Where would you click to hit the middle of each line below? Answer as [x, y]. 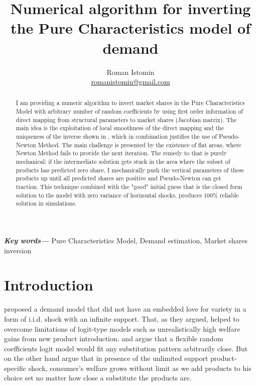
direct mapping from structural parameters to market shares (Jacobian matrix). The [126, 119]
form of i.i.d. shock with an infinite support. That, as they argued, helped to [122, 318]
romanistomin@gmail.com [131, 82]
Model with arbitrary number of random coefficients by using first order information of [129, 111]
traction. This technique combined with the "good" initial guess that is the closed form [129, 187]
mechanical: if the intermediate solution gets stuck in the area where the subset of [123, 162]
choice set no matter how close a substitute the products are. [98, 378]
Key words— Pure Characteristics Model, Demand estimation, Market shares [126, 240]
